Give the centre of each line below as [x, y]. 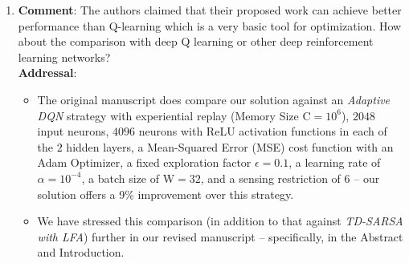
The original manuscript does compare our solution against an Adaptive [214, 99]
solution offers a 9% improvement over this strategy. [166, 194]
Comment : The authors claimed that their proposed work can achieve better [210, 10]
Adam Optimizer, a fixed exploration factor [144, 162]
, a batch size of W [128, 178]
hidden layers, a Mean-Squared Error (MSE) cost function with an [230, 146]
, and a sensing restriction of [270, 178]
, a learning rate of [335, 162]
